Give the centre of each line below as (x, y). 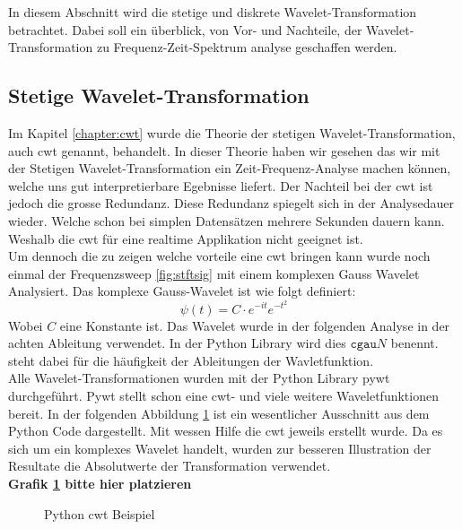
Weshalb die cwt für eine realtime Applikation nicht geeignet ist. (186, 238)
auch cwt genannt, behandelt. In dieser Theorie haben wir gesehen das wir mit (224, 150)
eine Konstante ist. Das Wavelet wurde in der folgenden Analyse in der (255, 325)
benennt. (414, 343)
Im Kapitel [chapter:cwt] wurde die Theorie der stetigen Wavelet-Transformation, (232, 132)
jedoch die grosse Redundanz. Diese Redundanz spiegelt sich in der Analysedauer (231, 203)
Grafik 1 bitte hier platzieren (100, 483)
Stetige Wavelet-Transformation (159, 95)
